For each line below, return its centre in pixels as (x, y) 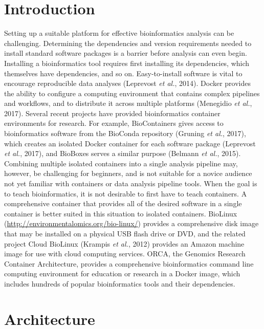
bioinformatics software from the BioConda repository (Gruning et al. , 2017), (125, 133)
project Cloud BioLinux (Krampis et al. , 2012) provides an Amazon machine (124, 243)
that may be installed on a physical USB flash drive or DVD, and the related (125, 233)
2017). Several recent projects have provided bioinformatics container (112, 113)
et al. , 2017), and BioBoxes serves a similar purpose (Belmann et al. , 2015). (123, 153)
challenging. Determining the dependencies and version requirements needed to (128, 43)
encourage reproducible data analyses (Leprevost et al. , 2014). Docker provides (128, 83)
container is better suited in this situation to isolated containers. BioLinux (121, 213)
